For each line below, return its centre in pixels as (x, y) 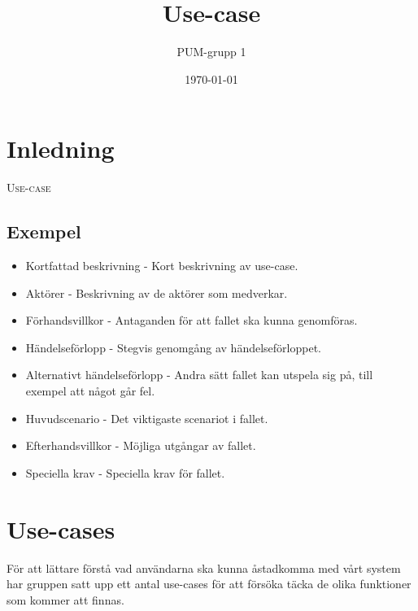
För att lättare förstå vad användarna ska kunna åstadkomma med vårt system (204, 567)
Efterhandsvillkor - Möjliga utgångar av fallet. (141, 445)
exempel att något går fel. (90, 391)
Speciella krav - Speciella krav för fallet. (125, 472)
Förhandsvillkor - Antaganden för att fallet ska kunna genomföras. (192, 320)
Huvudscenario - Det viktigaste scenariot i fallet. (147, 418)
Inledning (61, 148)
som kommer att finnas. (65, 599)
